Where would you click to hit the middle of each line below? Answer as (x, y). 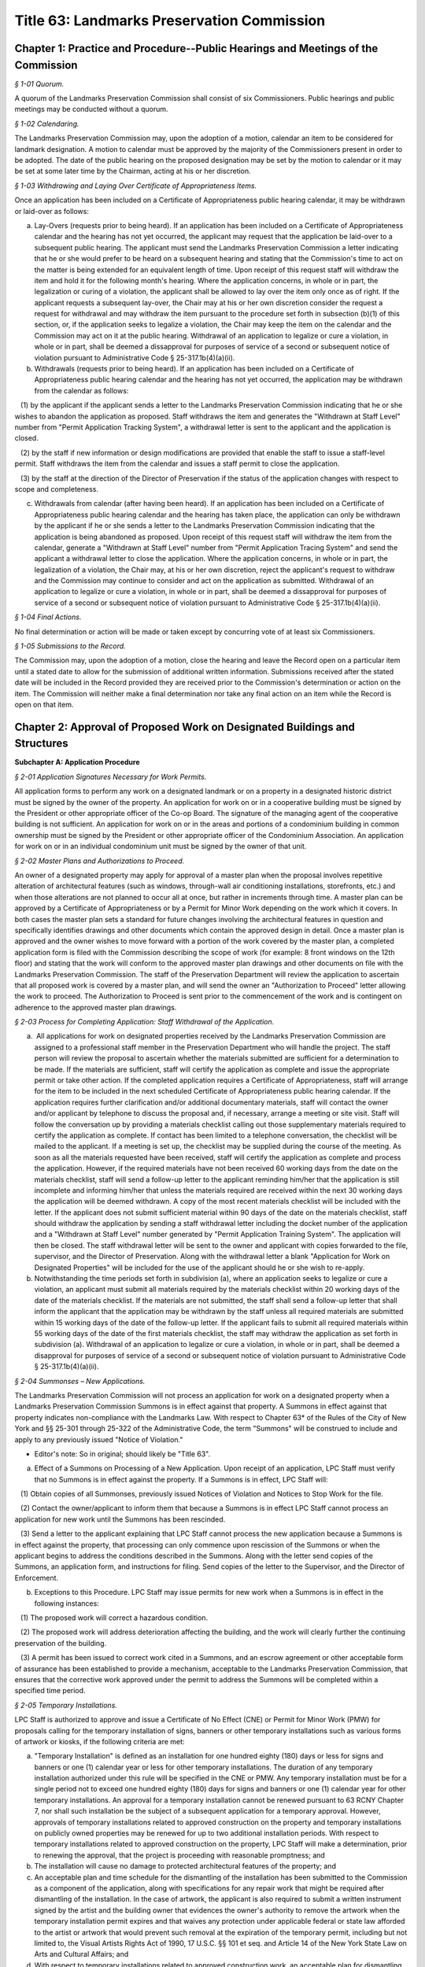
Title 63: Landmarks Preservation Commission (170, 20)
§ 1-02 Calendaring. (47, 124)
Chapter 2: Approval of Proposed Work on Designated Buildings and (185, 727)
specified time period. (50, 1691)
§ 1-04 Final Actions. (48, 617)
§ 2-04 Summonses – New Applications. (80, 1381)
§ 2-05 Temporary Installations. (66, 1705)
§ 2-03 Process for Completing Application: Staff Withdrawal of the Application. (144, 1022)
